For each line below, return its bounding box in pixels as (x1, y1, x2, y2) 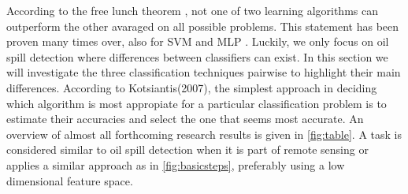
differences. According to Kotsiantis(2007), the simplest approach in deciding (6, 79, 377, 95)
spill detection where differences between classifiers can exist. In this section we (6, 48, 388, 65)
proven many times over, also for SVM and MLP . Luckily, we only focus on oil (6, 33, 389, 50)
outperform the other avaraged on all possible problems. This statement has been (6, 17, 399, 34)
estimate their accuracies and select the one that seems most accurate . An (6, 110, 364, 127)
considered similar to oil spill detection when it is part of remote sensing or (6, 141, 369, 158)
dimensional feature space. (6, 172, 133, 188)
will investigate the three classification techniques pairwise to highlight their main (6, 64, 401, 80)
